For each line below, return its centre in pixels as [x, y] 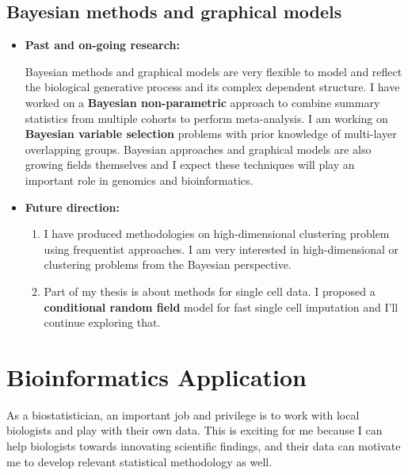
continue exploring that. [102, 322]
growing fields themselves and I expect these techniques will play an [190, 165]
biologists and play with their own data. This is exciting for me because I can [194, 430]
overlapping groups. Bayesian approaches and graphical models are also [198, 149]
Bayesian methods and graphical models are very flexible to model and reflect [214, 71]
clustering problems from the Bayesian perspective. [168, 264]
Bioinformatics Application [157, 376]
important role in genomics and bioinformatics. [139, 180]
